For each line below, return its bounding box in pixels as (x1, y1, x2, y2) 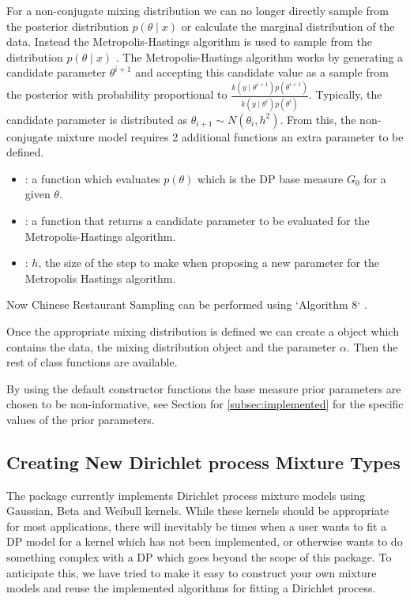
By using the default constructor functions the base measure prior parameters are (6, 380, 401, 396)
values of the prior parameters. (6, 411, 155, 427)
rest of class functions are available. (6, 354, 178, 370)
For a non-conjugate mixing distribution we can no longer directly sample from (6, 2, 389, 18)
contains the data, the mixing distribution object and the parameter (6, 338, 337, 355)
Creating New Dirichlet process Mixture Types (6, 449, 401, 474)
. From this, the (280, 111, 356, 127)
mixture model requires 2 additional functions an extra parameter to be (56, 128, 404, 145)
